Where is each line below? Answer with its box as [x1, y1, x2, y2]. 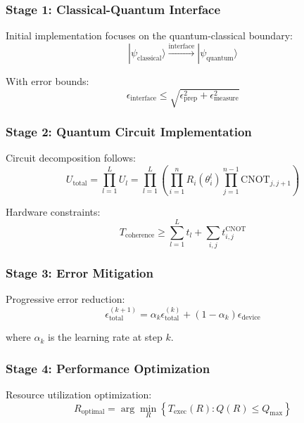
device [241, 314, 260, 322]
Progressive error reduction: [6, 292, 125, 306]
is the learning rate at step [48, 330, 163, 344]
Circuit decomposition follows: [6, 150, 136, 165]
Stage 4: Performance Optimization [6, 359, 210, 377]
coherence [125, 232, 155, 240]
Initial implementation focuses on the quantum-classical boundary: [6, 28, 293, 43]
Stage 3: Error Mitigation [6, 264, 153, 282]
